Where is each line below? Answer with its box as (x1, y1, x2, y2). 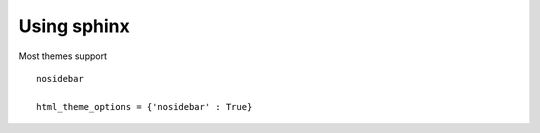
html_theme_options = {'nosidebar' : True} (36, 101, 253, 112)
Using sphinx (18, 15, 130, 37)
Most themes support (18, 50, 107, 62)
